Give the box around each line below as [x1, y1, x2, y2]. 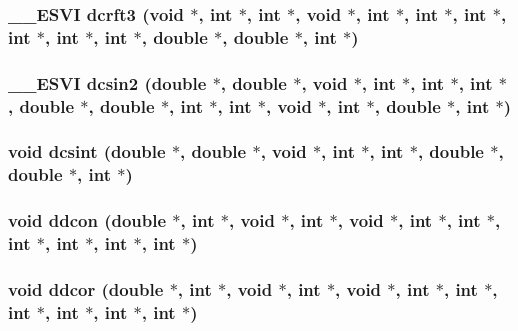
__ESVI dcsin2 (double [8, 70, 207, 95]
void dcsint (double [8, 139, 166, 164]
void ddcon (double [8, 208, 167, 233]
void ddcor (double [8, 276, 164, 301]
